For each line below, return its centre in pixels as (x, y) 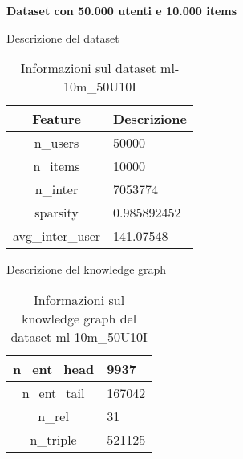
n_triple (53, 439)
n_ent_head (54, 368)
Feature (57, 119)
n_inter (57, 189)
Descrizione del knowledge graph (87, 269)
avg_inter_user (57, 236)
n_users (57, 143)
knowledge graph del (79, 318)
